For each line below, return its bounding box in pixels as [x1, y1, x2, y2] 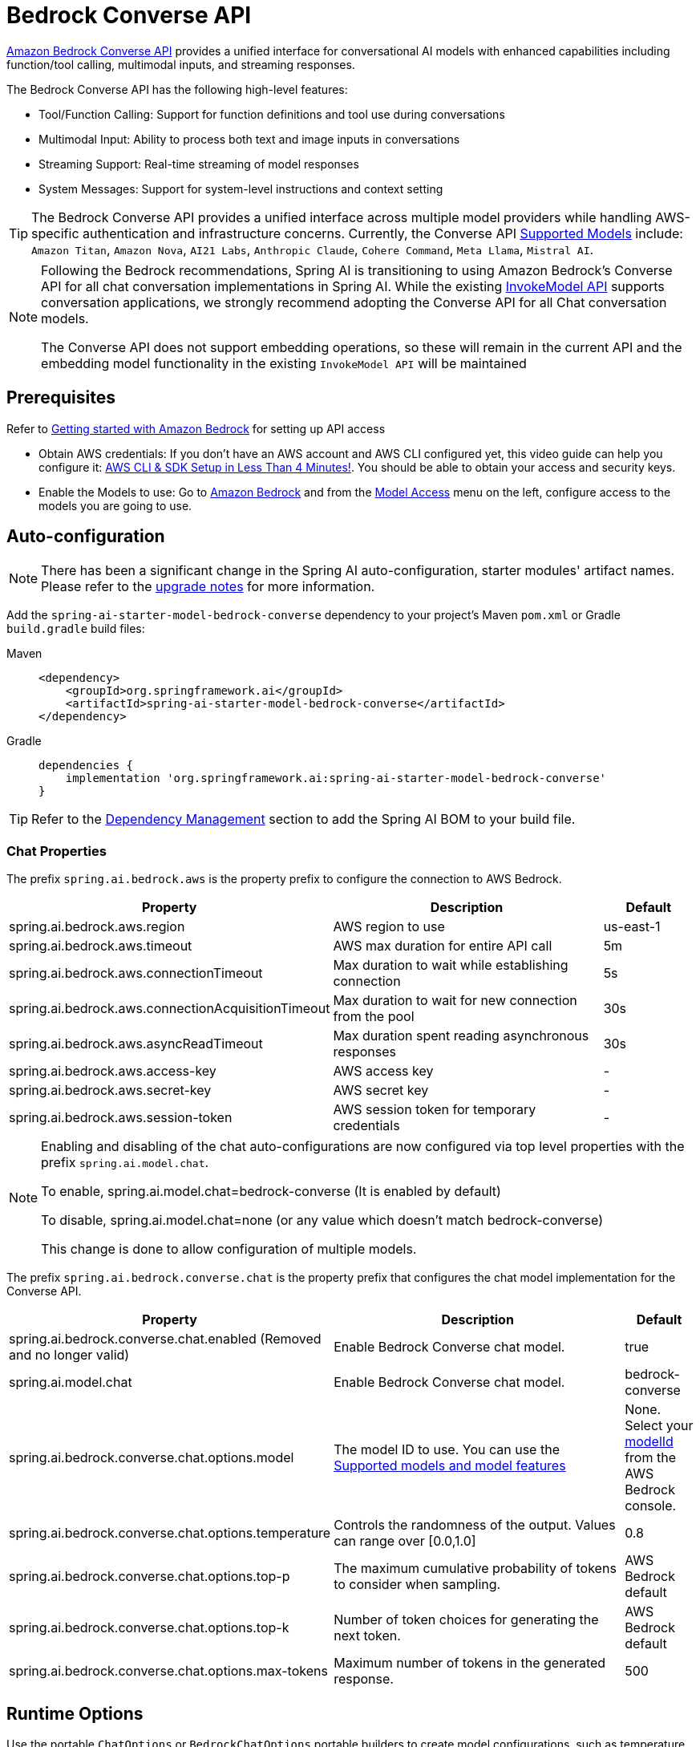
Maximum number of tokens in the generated [334, 1655, 606, 1672]
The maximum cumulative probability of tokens [334, 1560, 617, 1577]
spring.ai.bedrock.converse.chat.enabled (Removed [9, 1331, 322, 1348]
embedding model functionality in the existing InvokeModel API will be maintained [41, 355, 527, 371]
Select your [625, 1417, 694, 1434]
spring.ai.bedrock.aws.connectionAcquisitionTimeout [9, 1000, 330, 1017]
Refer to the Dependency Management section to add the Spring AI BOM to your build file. [31, 811, 576, 828]
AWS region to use [333, 918, 445, 935]
